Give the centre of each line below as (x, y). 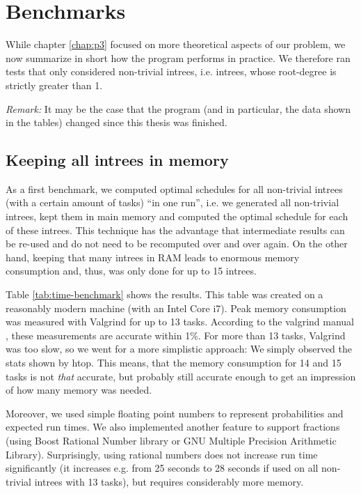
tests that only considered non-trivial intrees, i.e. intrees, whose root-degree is (171, 71)
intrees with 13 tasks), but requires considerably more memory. (169, 481)
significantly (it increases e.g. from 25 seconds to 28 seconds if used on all (162, 468)
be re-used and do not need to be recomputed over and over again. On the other (177, 244)
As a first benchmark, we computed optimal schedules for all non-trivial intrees (174, 188)
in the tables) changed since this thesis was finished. (117, 122)
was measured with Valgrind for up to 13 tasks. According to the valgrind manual (180, 322)
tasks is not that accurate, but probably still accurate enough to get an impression (181, 376)
